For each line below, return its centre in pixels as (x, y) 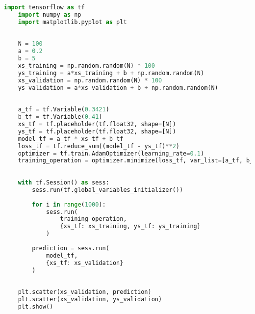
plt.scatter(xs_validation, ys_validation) (90, 299)
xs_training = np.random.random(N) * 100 (86, 66)
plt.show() (36, 306)
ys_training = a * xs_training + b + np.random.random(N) (111, 73)
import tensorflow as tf (44, 7)
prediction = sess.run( (71, 248)
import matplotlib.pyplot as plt (72, 22)
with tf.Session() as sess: (64, 183)
